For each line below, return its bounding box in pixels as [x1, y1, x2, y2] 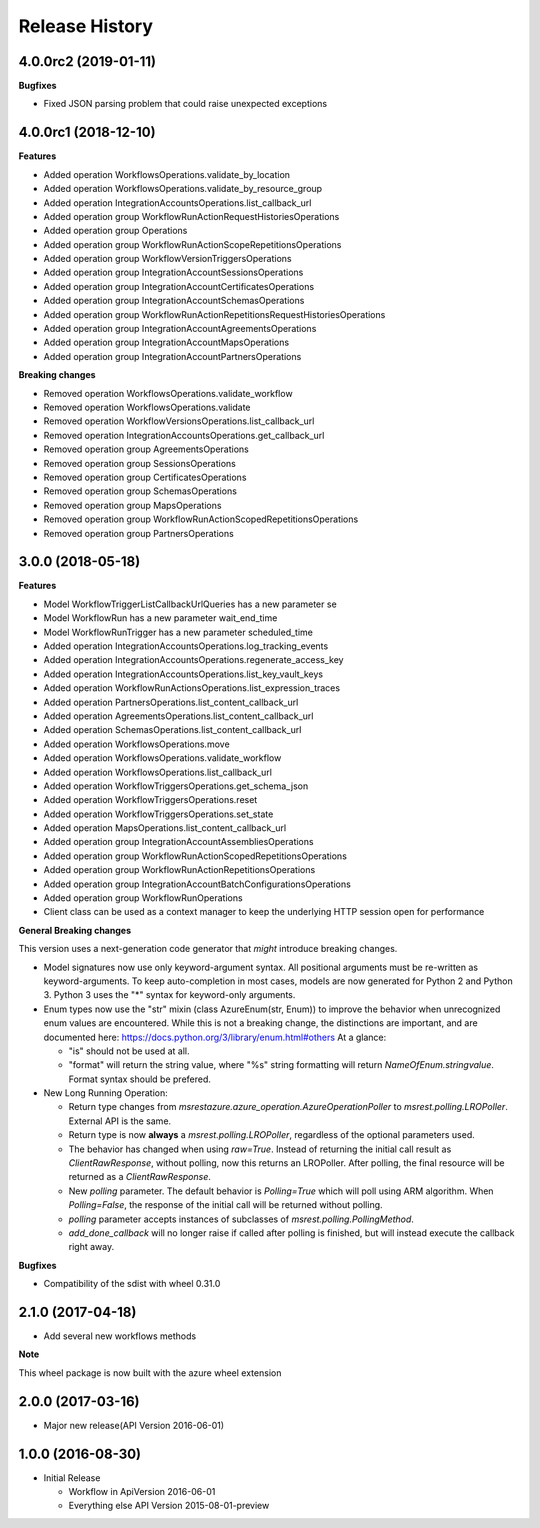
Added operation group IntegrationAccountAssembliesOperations [43, 836, 314, 848]
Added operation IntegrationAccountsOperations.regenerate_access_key [43, 654, 344, 666]
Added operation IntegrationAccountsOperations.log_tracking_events [43, 640, 329, 652]
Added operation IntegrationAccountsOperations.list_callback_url [43, 196, 312, 209]
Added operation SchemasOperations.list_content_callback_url [43, 724, 302, 736]
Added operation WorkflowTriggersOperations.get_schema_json [43, 780, 309, 792]
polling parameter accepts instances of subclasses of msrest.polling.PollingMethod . [68, 1213, 415, 1225]
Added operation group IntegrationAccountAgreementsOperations [43, 323, 317, 335]
